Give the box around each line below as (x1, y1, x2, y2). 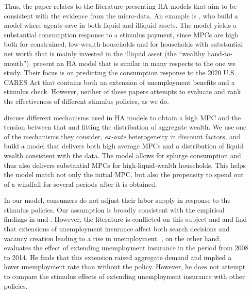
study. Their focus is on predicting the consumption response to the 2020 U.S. (4, 67, 236, 78)
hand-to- (207, 48, 233, 58)
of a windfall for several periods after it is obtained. (4, 179, 157, 189)
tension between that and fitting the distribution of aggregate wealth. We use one (4, 122, 247, 132)
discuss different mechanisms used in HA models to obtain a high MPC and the (4, 112, 241, 122)
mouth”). (4, 58, 31, 68)
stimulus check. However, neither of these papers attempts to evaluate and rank (4, 86, 241, 97)
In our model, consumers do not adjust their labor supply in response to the (4, 195, 231, 205)
